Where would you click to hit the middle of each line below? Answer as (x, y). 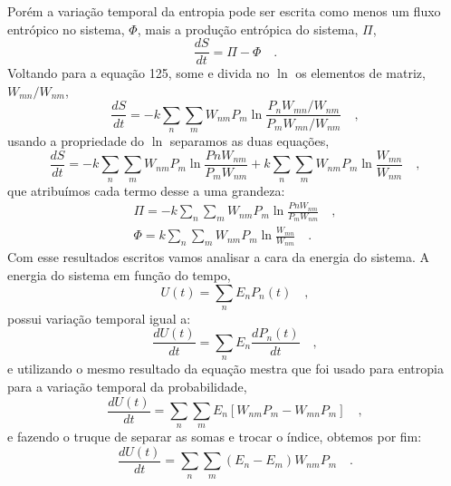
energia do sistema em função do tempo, (119, 274)
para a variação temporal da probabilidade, (127, 386)
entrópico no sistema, (66, 29)
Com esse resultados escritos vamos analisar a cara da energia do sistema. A (218, 257)
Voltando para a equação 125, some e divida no (139, 73)
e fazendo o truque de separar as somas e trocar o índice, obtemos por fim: (215, 437)
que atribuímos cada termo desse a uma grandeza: (146, 190)
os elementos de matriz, (360, 73)
